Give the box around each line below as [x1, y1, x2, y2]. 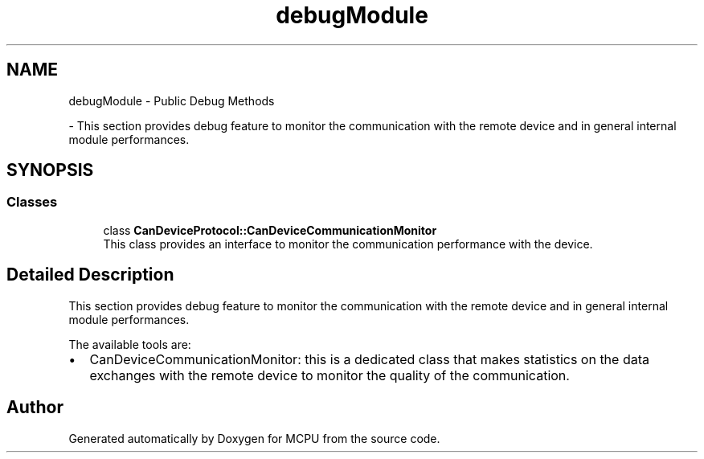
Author [6, 397, 63, 418]
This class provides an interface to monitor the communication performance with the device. [103, 236, 593, 251]
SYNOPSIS [6, 160, 94, 181]
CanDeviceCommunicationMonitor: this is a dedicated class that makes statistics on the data [89, 350, 649, 367]
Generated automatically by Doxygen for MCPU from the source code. [68, 431, 440, 445]
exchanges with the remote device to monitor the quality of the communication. [89, 367, 570, 383]
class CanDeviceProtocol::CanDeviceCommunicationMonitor [103, 223, 437, 237]
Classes [6, 194, 58, 211]
